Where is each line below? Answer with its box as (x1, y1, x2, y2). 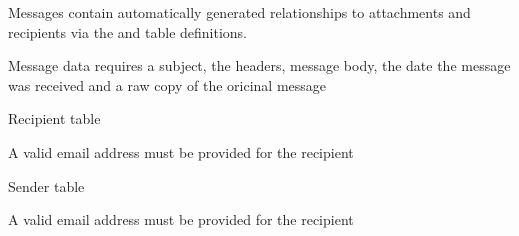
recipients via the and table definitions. (8, 21, 247, 42)
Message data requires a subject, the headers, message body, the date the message (8, 55, 511, 76)
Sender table (8, 175, 85, 196)
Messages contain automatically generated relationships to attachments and (8, 2, 471, 22)
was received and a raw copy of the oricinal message (8, 74, 327, 95)
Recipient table (8, 108, 101, 129)
